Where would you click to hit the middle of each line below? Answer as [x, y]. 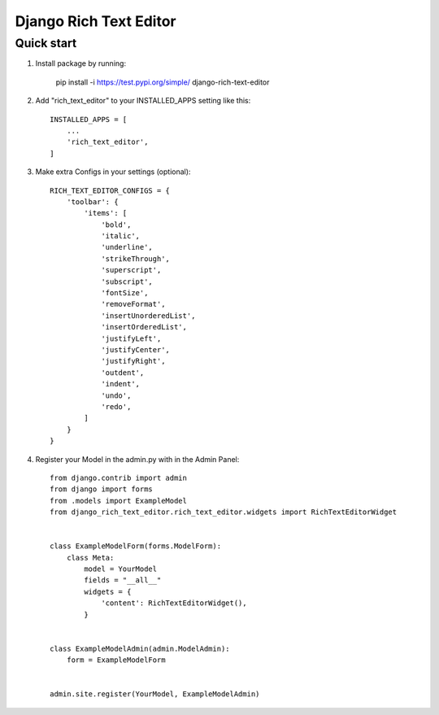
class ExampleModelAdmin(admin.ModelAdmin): [140, 648]
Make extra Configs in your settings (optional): [113, 172]
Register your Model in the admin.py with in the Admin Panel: [137, 459]
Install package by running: [80, 63]
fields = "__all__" [123, 580]
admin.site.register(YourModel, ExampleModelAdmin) [155, 694]
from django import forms [102, 489]
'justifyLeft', [131, 338]
